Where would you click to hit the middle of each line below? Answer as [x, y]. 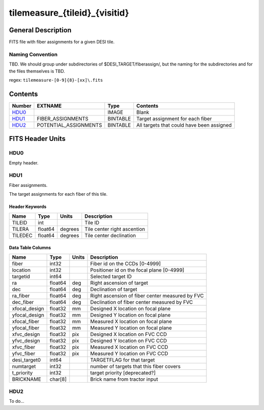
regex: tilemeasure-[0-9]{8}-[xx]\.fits [56, 80]
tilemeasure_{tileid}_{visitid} [69, 13]
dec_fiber [23, 302]
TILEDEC [22, 235]
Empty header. [24, 163]
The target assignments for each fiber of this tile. [58, 194]
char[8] [58, 379]
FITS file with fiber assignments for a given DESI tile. [62, 42]
